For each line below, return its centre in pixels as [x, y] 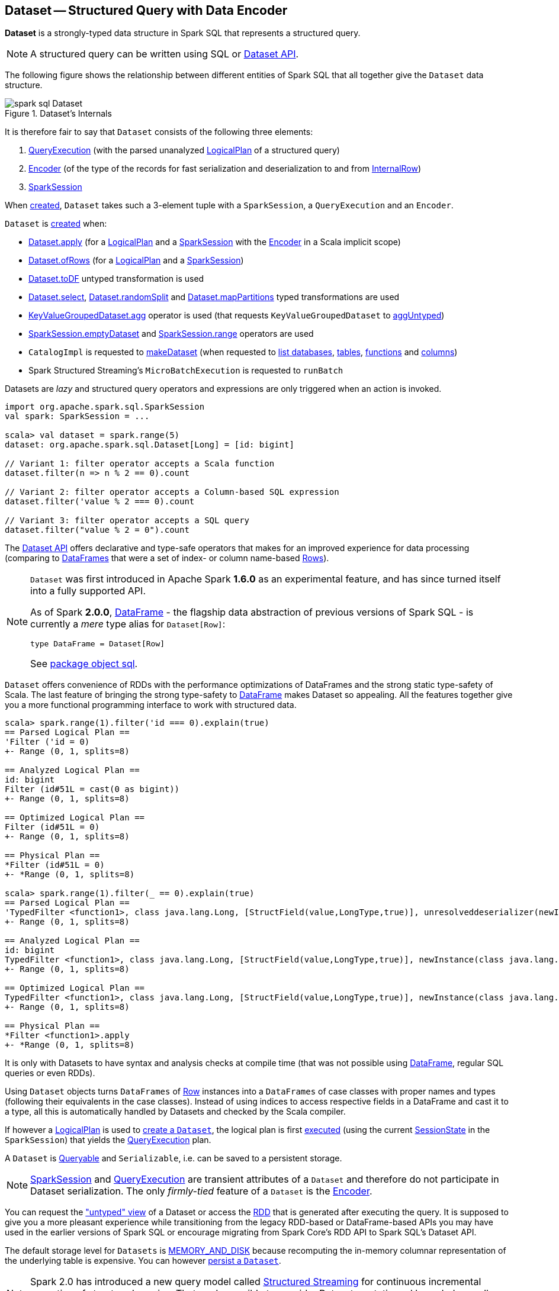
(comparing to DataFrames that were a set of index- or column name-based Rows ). [167, 558]
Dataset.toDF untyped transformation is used [116, 279]
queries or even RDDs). [50, 1073]
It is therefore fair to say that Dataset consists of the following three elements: [159, 132]
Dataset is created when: [56, 224]
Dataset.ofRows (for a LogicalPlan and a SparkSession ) [136, 260]
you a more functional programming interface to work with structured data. [151, 705]
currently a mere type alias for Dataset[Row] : [128, 624]
